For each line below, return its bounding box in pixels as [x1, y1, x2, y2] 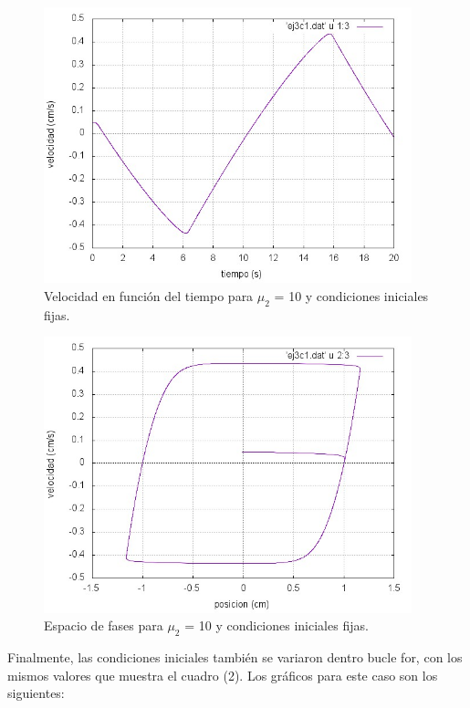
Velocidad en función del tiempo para [44, 286, 254, 305]
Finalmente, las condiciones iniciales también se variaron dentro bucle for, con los [7, 648, 463, 667]
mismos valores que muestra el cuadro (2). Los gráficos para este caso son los [7, 665, 438, 684]
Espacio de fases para [44, 616, 163, 635]
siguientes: [7, 683, 65, 703]
